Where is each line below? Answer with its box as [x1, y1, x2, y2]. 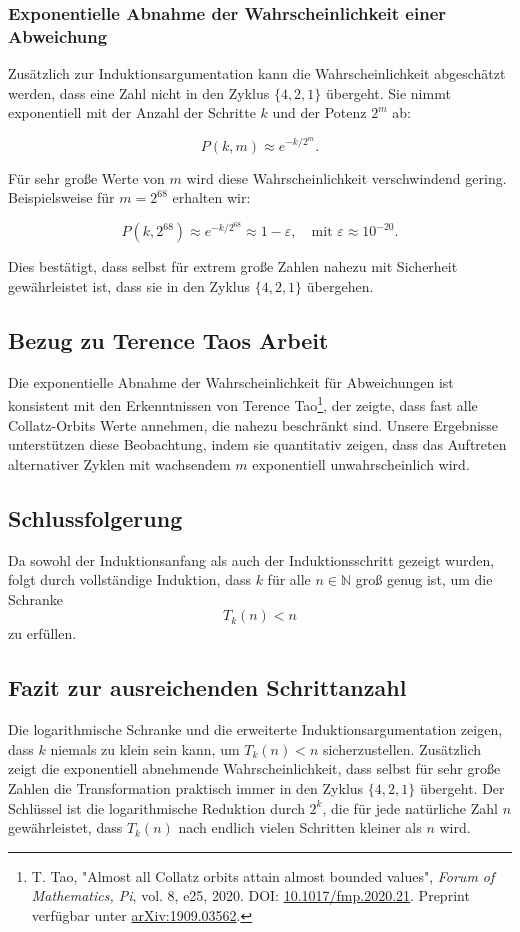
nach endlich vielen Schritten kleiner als [178, 817, 422, 838]
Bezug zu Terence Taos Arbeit [8, 324, 329, 355]
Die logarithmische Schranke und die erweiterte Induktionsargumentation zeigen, [8, 719, 503, 740]
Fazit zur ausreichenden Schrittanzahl [8, 672, 407, 703]
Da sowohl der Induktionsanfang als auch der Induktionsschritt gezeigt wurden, [8, 549, 495, 570]
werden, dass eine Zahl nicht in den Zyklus [8, 82, 270, 103]
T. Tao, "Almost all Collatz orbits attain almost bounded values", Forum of [31, 865, 495, 886]
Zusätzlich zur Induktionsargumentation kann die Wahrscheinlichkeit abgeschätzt [8, 63, 506, 84]
